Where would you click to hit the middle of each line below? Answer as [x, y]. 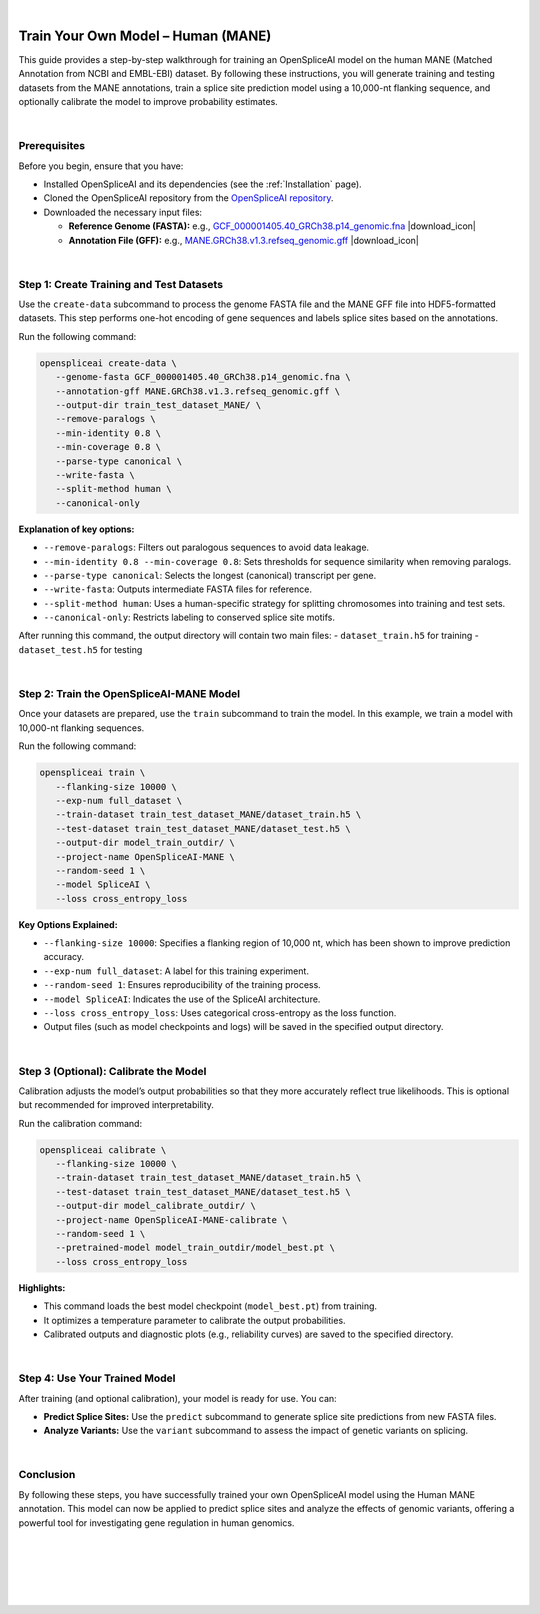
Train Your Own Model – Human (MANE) [145, 35]
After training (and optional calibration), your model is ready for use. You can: [177, 1398]
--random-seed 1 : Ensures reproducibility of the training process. [182, 985]
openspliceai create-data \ [108, 363]
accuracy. [64, 957]
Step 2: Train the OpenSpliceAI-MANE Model [129, 694]
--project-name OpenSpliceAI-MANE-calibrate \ [171, 1219]
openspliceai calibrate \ [103, 1149]
